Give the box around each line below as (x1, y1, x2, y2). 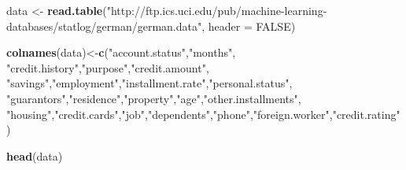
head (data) (6, 147, 63, 164)
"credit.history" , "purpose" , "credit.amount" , (6, 59, 209, 76)
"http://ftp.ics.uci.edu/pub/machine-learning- (106, 2, 327, 18)
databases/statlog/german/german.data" (6, 17, 202, 34)
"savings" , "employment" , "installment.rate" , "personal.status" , (6, 75, 293, 91)
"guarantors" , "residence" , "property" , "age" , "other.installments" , (6, 90, 301, 106)
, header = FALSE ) (201, 17, 296, 34)
